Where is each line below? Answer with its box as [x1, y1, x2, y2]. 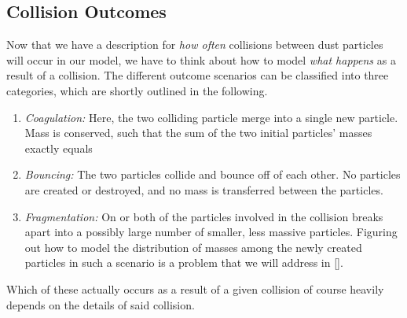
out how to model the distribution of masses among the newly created [24, 238, 362, 255]
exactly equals [24, 139, 93, 156]
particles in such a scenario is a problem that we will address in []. [24, 254, 343, 271]
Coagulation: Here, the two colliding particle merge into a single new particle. [24, 109, 398, 125]
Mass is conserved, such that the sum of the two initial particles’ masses [24, 124, 372, 141]
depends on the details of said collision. [6, 296, 195, 312]
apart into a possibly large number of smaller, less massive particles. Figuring [24, 224, 398, 240]
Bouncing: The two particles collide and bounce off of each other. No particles [24, 166, 401, 183]
